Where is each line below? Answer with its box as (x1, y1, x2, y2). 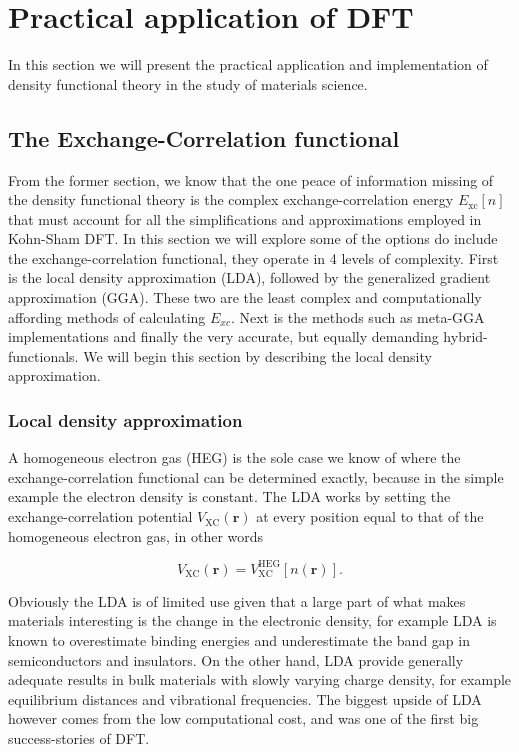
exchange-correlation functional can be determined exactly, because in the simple (8, 466, 504, 487)
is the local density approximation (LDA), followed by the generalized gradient (8, 267, 491, 288)
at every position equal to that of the (256, 506, 484, 527)
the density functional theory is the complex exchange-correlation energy (8, 189, 454, 210)
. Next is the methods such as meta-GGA (230, 306, 485, 327)
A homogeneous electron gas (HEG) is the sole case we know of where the (8, 447, 461, 468)
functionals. (8, 345, 79, 366)
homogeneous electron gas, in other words (8, 525, 264, 546)
